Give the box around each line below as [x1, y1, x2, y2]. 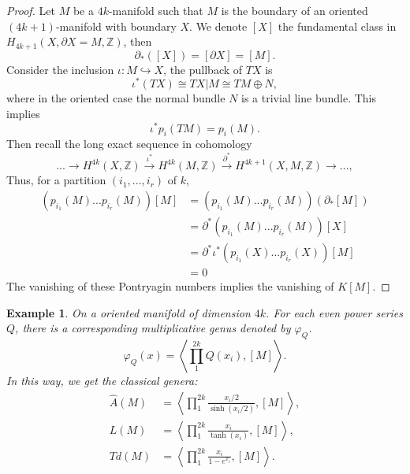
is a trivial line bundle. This [241, 90, 376, 106]
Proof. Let [6, 2, 55, 18]
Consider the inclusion [6, 61, 114, 77]
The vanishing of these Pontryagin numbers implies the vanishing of [6, 278, 334, 294]
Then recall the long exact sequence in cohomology [6, 135, 252, 152]
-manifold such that [108, 2, 203, 18]
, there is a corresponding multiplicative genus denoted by [15, 320, 291, 336]
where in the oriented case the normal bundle [6, 90, 225, 106]
